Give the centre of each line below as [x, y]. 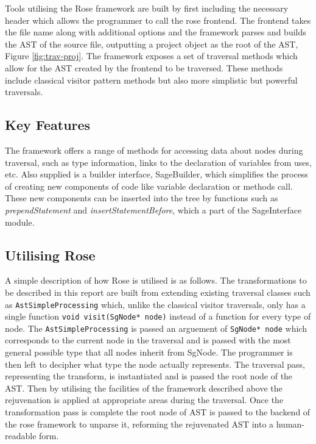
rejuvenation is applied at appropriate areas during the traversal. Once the [144, 400]
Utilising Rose [50, 255]
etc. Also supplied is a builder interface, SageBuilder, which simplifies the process [156, 174]
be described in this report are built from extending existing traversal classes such [158, 292]
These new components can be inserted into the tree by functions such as [142, 198]
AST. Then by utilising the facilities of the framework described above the [144, 388]
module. [20, 222]
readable [21, 436]
